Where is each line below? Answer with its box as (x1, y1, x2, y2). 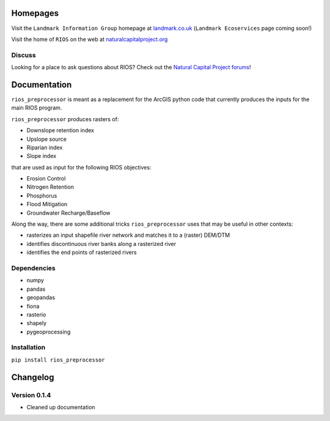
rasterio (26, 311, 46, 318)
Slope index (26, 152, 57, 160)
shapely (26, 319, 47, 327)
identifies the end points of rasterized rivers (26, 248, 137, 256)
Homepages (11, 8, 59, 18)
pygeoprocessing (26, 328, 71, 335)
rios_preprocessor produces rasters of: (11, 115, 119, 122)
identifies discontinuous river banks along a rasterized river (26, 240, 177, 247)
